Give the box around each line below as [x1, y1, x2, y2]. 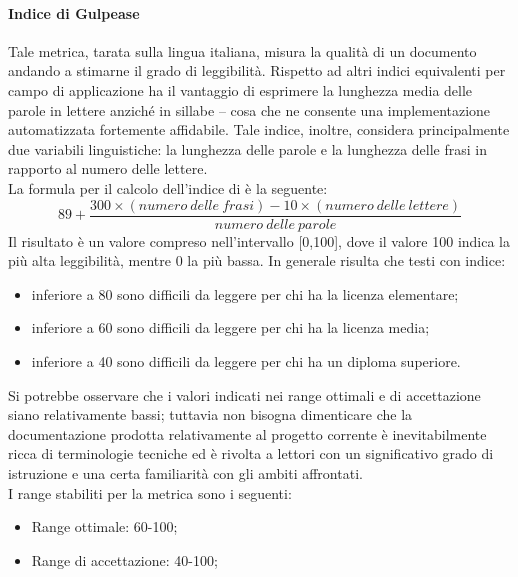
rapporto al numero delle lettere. [8, 158, 208, 179]
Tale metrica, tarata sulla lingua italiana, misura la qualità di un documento [8, 40, 477, 61]
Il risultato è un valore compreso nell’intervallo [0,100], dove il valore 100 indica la [8, 230, 511, 251]
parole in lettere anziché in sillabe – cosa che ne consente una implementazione [8, 99, 491, 120]
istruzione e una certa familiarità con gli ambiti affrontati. [8, 462, 363, 483]
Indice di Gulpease [8, 2, 140, 23]
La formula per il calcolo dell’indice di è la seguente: [8, 177, 328, 198]
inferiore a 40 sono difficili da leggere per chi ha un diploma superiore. [31, 350, 461, 371]
